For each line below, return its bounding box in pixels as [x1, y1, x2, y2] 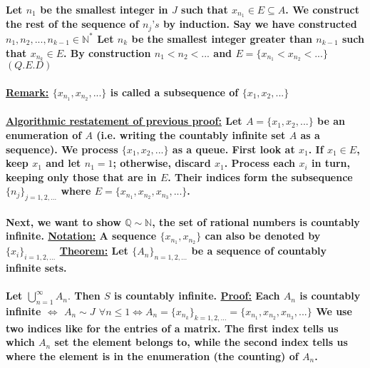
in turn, [311, 155, 351, 170]
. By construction [63, 45, 151, 60]
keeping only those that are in [6, 169, 157, 184]
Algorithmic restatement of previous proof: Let [6, 113, 242, 128]
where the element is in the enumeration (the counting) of [6, 348, 299, 363]
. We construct [285, 1, 359, 16]
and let [46, 155, 81, 170]
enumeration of [6, 128, 82, 142]
